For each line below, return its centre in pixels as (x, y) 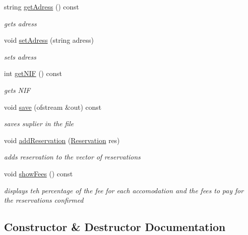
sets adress (20, 56)
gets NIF (17, 90)
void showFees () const (38, 173)
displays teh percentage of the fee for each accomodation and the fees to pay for (124, 190)
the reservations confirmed (44, 200)
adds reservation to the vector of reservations (72, 157)
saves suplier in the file (39, 123)
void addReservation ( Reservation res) (62, 140)
